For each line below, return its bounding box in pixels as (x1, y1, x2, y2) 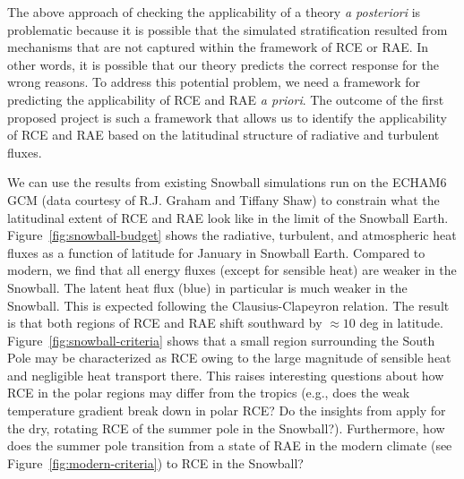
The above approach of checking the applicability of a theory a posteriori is (7, 3, 421, 21)
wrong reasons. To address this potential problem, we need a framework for (7, 73, 421, 91)
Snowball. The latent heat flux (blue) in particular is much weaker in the (7, 278, 408, 296)
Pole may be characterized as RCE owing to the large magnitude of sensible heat (7, 348, 451, 367)
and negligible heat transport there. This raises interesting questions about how (7, 365, 444, 384)
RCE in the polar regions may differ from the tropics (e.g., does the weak (7, 383, 410, 402)
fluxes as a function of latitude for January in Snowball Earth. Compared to (7, 243, 425, 261)
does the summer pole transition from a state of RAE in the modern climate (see (7, 436, 452, 455)
